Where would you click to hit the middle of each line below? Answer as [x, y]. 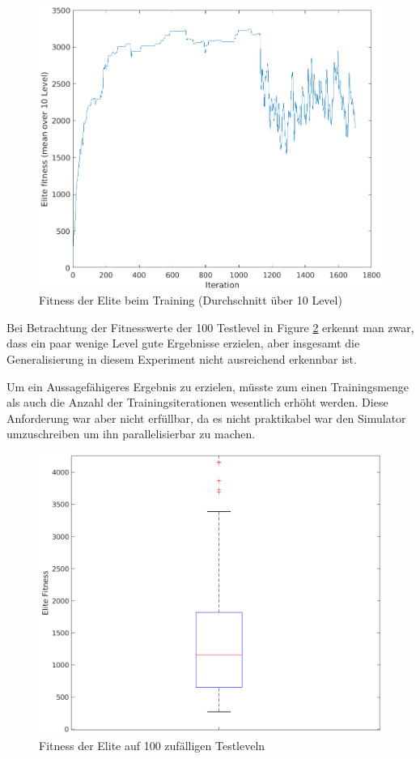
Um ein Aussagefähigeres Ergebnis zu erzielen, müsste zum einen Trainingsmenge [208, 386]
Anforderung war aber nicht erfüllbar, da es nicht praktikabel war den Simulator [206, 418]
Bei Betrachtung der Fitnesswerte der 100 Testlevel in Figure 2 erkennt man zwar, [210, 327]
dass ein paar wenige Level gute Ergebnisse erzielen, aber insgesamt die [183, 343]
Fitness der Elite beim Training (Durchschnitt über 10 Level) [191, 300]
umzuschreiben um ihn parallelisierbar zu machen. [131, 434]
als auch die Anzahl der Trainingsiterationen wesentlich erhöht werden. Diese [197, 402]
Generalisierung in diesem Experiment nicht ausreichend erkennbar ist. [182, 359]
